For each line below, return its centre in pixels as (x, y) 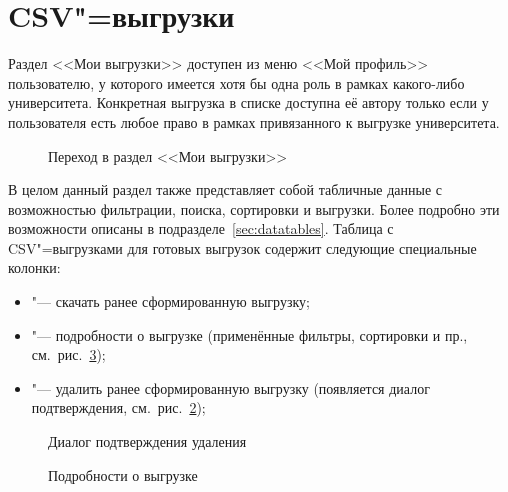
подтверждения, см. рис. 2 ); (118, 407)
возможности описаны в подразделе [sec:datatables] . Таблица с (201, 228)
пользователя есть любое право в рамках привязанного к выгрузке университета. (254, 121)
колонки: (34, 267)
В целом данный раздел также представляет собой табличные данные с (225, 189)
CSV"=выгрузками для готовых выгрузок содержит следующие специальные (242, 247)
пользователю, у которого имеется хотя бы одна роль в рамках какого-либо (236, 82)
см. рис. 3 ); (68, 354)
